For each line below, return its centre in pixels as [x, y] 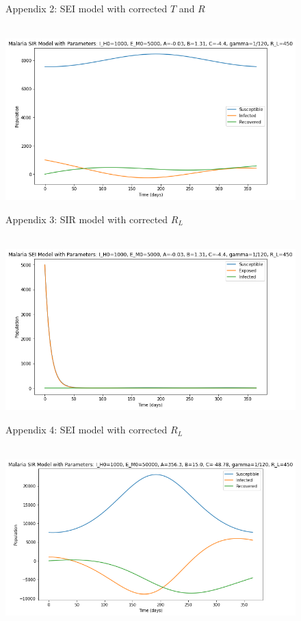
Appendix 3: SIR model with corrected [87, 219]
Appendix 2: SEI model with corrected [87, 8]
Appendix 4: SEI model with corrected [87, 430]
